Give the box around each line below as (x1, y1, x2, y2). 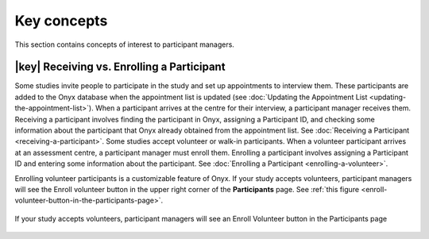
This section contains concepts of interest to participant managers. (14, 40, 234, 49)
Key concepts (14, 12, 108, 29)
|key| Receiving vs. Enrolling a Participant (14, 60, 226, 74)
